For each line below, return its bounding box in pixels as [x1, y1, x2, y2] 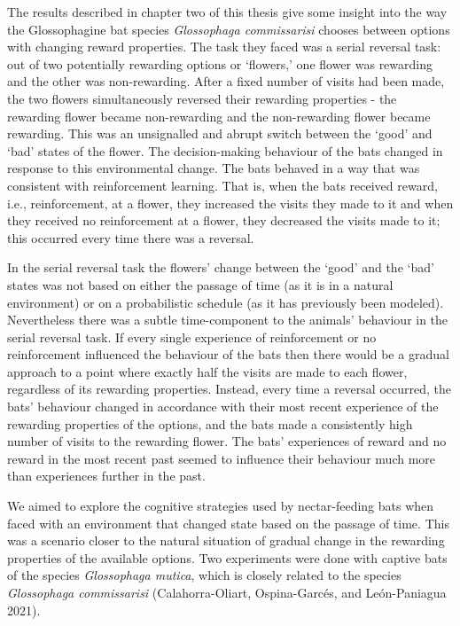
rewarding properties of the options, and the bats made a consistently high [7, 414, 413, 433]
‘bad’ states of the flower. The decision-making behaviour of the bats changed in [7, 141, 443, 160]
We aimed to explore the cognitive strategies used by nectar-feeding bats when [7, 497, 434, 515]
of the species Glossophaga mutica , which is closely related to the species [7, 566, 402, 584]
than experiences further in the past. [7, 466, 206, 485]
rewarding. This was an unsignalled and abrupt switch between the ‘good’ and [7, 124, 433, 143]
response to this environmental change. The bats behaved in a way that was [7, 159, 420, 177]
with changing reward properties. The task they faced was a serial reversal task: [7, 37, 441, 56]
